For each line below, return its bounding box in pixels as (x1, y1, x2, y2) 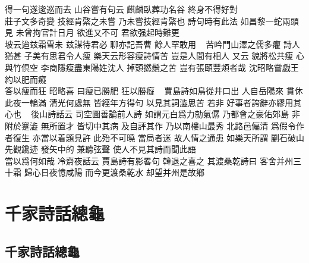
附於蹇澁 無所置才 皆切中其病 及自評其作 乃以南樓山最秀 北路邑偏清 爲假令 (5, 119, 296, 131)
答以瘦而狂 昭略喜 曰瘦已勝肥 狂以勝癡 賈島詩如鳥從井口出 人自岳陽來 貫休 (5, 84, 303, 97)
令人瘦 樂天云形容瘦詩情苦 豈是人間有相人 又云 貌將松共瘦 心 (65, 49, 304, 62)
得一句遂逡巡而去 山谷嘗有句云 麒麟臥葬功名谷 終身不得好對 (5, 3, 238, 15)
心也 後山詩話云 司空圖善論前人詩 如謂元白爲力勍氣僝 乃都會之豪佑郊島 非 (5, 108, 300, 120)
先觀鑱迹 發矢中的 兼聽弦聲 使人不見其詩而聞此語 (5, 143, 196, 155)
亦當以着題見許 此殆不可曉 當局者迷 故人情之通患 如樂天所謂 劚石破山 (32, 131, 304, 143)
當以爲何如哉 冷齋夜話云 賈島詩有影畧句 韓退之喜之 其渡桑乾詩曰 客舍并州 (5, 154, 294, 167)
